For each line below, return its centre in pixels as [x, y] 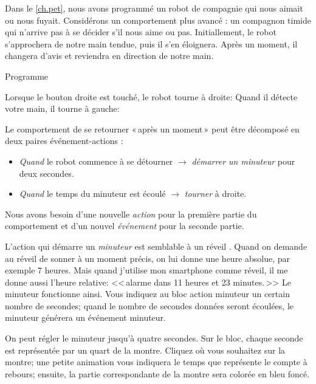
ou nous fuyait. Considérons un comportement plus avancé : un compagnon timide [158, 20]
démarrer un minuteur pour [243, 161]
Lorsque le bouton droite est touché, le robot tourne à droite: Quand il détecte [151, 96]
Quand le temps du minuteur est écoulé [92, 194]
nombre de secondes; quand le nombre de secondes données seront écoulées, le [149, 305]
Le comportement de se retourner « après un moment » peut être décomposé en [152, 129]
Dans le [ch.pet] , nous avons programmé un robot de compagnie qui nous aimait [154, 8]
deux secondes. [46, 173]
